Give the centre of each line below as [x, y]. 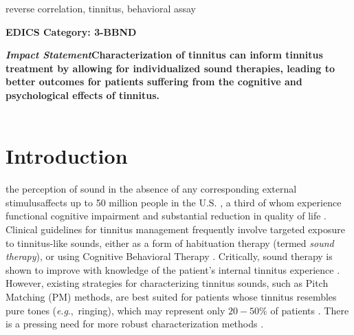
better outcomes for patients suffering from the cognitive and [154, 82]
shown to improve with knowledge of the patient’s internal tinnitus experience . [173, 269]
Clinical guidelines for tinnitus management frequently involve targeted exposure [175, 229]
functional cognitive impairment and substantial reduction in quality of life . [166, 216]
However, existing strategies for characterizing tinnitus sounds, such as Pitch [167, 283]
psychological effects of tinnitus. [83, 95]
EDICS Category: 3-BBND [71, 31]
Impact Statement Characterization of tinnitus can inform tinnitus [164, 55]
